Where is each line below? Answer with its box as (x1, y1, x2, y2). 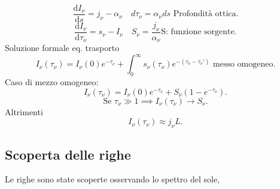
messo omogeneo (213, 60, 273, 69)
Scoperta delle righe (5, 145, 131, 163)
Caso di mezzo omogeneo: (5, 76, 99, 88)
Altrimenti (5, 105, 43, 118)
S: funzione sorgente (161, 28, 235, 37)
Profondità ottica (173, 10, 236, 19)
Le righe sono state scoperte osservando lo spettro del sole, (5, 173, 220, 185)
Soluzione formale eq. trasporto (5, 41, 120, 54)
